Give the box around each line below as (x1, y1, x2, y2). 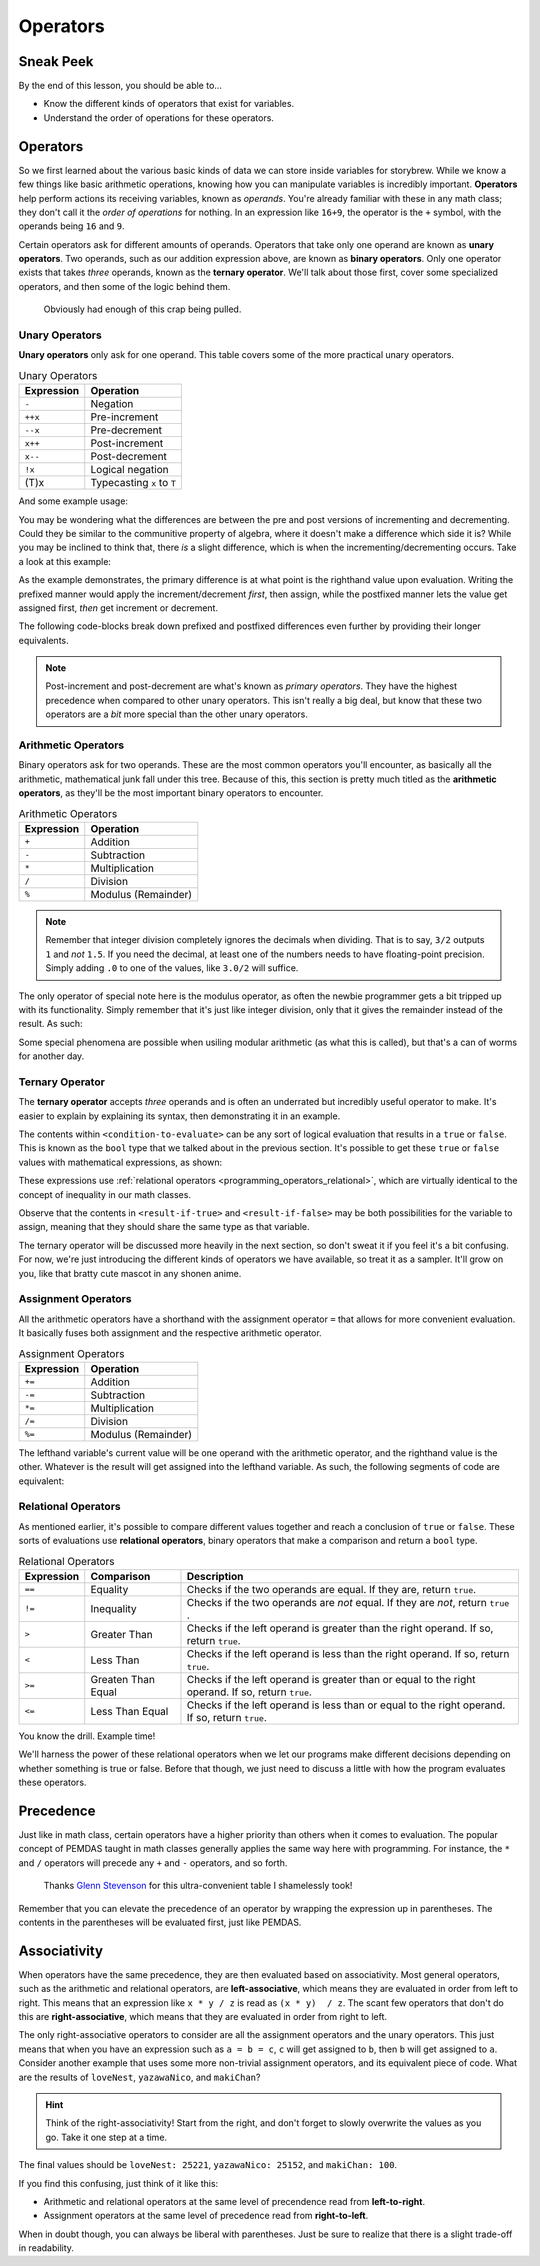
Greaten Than (90, 1672, 155, 1686)
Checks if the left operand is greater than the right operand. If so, (186, 1621, 494, 1635)
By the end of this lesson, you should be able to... (18, 80, 222, 92)
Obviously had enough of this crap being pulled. (43, 303, 242, 315)
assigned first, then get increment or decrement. (18, 601, 219, 614)
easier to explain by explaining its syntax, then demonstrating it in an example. (18, 1110, 341, 1122)
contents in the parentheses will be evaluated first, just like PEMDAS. (18, 1916, 302, 1928)
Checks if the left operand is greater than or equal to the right (186, 1672, 476, 1686)
